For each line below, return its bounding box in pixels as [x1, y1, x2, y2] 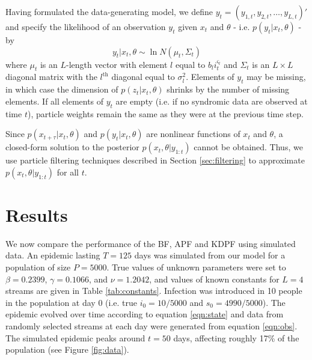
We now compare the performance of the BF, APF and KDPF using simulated [5, 237, 296, 249]
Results [5, 202, 68, 227]
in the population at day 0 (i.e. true [5, 296, 138, 308]
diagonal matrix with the [5, 70, 97, 83]
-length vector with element [66, 58, 168, 70]
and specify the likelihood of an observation [5, 20, 166, 32]
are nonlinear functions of [146, 127, 240, 140]
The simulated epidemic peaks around [5, 331, 145, 344]
